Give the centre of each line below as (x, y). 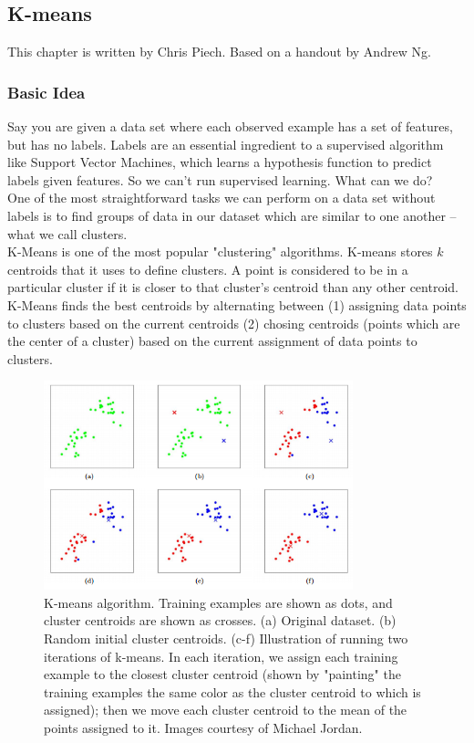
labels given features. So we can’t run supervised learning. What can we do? (220, 179)
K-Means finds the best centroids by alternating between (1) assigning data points (237, 304)
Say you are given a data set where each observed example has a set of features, (230, 126)
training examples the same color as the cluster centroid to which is (232, 691)
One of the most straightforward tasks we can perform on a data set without (222, 198)
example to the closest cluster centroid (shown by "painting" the (222, 674)
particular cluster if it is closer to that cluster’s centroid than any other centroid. (233, 287)
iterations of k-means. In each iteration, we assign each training (221, 656)
